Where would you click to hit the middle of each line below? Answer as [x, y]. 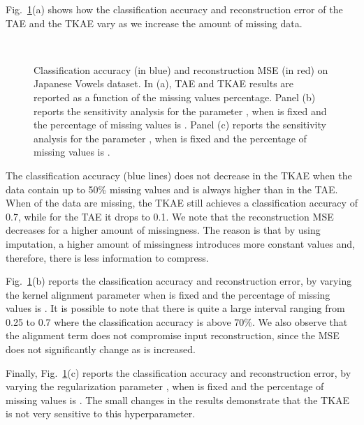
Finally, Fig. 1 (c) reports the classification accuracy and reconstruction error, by [179, 372]
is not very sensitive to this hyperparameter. [101, 413]
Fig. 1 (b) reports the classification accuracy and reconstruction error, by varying [179, 281]
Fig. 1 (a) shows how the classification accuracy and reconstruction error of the [174, 9]
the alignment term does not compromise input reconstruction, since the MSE [173, 335]
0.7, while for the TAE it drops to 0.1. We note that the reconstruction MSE [170, 216]
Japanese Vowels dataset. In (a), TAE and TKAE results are [164, 83]
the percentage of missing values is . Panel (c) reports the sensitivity [180, 125]
